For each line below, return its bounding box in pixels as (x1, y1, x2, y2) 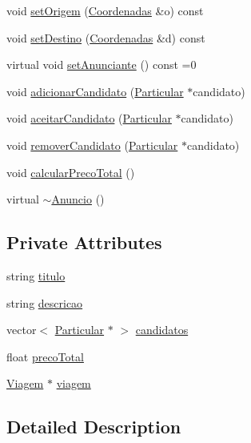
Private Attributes (6, 230, 162, 255)
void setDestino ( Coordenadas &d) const (6, 29, 205, 46)
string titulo (6, 267, 66, 284)
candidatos (135, 321, 189, 338)
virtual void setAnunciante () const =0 (6, 56, 197, 73)
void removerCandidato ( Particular (6, 136, 178, 153)
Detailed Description (6, 414, 181, 439)
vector (6, 321, 37, 338)
